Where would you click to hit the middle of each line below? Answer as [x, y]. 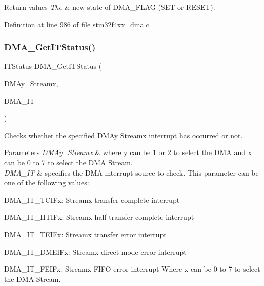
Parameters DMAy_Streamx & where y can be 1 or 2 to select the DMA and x [128, 152]
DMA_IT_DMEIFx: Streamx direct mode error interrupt [95, 251]
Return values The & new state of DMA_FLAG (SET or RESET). [110, 7]
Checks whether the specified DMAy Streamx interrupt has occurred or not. [124, 135]
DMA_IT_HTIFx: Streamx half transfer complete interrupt [99, 217]
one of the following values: [47, 183]
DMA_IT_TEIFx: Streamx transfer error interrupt [85, 234]
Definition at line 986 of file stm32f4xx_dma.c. [78, 24]
